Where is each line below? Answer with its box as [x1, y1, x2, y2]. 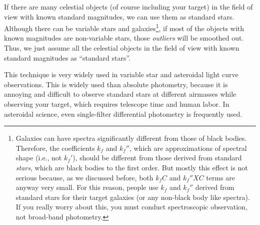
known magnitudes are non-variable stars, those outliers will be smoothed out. [4, 33, 244, 43]
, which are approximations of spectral [129, 142, 247, 153]
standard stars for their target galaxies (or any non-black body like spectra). [15, 191, 250, 202]
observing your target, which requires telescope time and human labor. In [4, 99, 229, 109]
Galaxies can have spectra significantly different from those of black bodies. [15, 133, 247, 143]
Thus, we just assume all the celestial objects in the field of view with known [4, 43, 239, 53]
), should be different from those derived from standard [72, 152, 242, 163]
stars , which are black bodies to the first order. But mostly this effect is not [15, 162, 248, 172]
